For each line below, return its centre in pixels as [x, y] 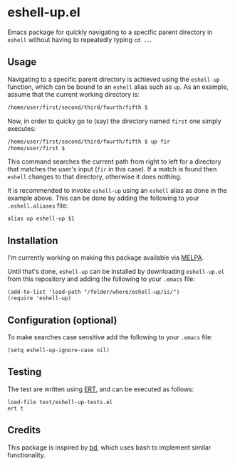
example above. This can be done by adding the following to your [103, 198]
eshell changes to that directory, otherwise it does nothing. [95, 177]
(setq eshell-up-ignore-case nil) [59, 350]
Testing [25, 372]
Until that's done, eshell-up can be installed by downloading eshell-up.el [116, 272]
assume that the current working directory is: [74, 94]
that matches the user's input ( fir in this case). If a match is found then [112, 169]
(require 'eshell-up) [40, 298]
